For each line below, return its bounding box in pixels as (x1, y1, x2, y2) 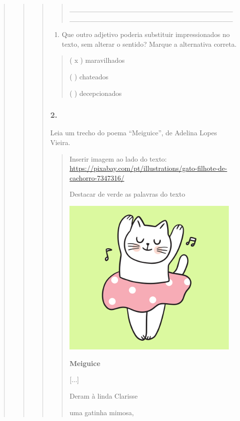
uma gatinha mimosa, (69, 407, 134, 417)
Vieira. (50, 137, 70, 147)
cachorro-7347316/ (69, 172, 124, 183)
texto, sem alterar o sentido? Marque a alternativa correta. (62, 38, 237, 49)
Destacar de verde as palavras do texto (69, 189, 185, 199)
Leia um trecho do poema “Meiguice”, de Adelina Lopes (50, 128, 217, 138)
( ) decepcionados (69, 88, 122, 98)
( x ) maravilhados (69, 55, 125, 65)
